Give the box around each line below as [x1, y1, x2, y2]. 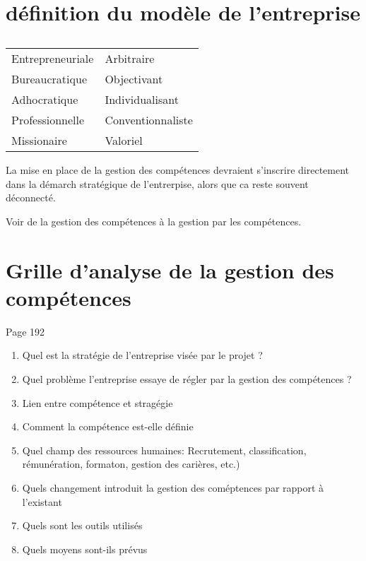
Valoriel [105, 132, 143, 149]
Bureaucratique [11, 71, 87, 88]
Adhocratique [11, 91, 78, 108]
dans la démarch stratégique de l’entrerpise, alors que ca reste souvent [6, 176, 309, 191]
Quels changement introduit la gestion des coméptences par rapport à [22, 480, 324, 495]
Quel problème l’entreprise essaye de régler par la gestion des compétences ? [22, 372, 352, 386]
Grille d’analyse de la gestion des [6, 255, 334, 284]
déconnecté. [6, 190, 56, 205]
